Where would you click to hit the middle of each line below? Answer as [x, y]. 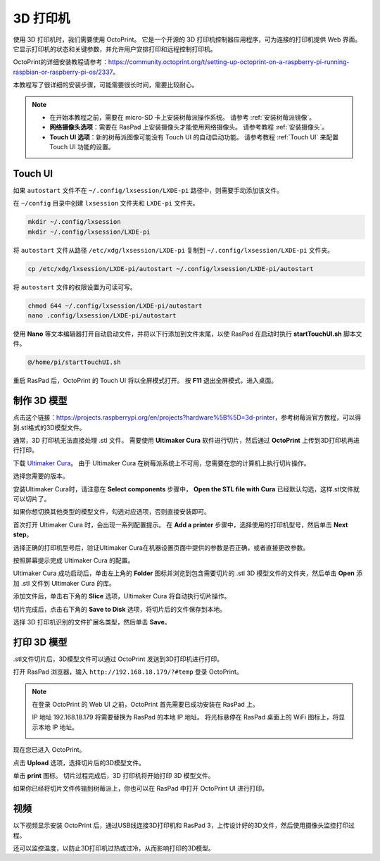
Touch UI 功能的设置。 [82, 147]
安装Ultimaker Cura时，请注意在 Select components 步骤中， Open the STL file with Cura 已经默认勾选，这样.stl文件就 [186, 489]
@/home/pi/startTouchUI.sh [74, 362]
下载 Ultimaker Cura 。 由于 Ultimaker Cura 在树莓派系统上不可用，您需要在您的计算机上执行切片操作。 [161, 463]
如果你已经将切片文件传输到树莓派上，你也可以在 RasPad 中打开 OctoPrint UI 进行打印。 [141, 788]
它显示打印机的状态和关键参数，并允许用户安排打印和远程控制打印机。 [115, 49]
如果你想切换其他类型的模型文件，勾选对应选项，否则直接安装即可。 [112, 512]
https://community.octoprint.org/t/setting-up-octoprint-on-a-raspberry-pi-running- [229, 62]
